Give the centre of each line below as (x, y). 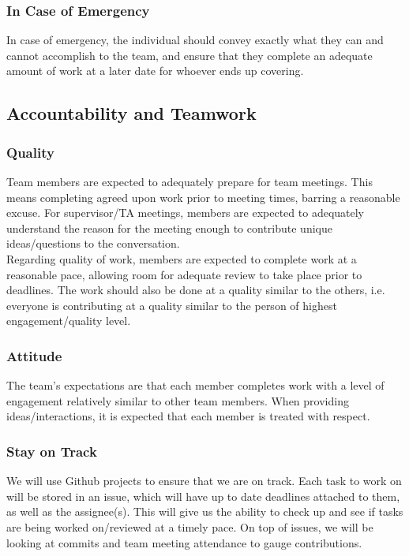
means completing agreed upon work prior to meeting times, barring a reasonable (203, 197)
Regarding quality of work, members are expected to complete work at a (182, 258)
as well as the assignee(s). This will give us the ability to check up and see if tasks (205, 511)
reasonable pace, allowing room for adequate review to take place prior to (184, 274)
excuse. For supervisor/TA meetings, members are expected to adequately (186, 213)
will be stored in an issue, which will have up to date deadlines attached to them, (203, 496)
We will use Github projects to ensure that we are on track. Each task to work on (204, 481)
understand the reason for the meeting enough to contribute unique (169, 228)
